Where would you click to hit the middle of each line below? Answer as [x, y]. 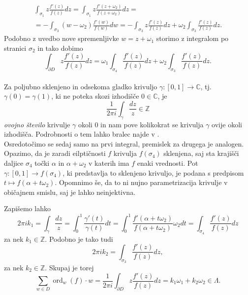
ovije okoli [227, 124]
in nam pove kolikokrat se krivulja [152, 124]
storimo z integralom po [192, 38]
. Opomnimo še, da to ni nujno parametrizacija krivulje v [141, 182]
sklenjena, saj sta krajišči [201, 153]
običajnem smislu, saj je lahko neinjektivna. [70, 192]
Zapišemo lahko [27, 208]
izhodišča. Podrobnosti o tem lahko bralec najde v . [82, 134]
